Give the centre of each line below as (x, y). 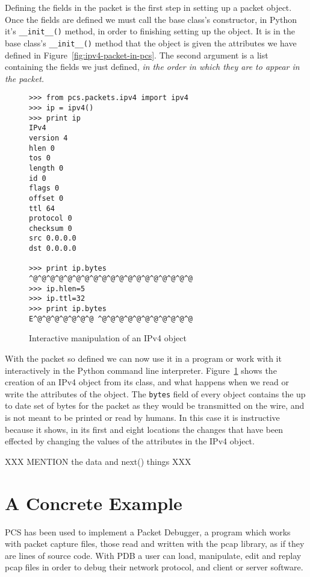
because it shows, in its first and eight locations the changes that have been (144, 429)
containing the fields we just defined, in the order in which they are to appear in (152, 67)
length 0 (46, 168)
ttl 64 (42, 208)
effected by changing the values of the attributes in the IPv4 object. (130, 441)
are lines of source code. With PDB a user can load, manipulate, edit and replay (153, 555)
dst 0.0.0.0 (53, 249)
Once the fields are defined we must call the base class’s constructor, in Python (151, 19)
